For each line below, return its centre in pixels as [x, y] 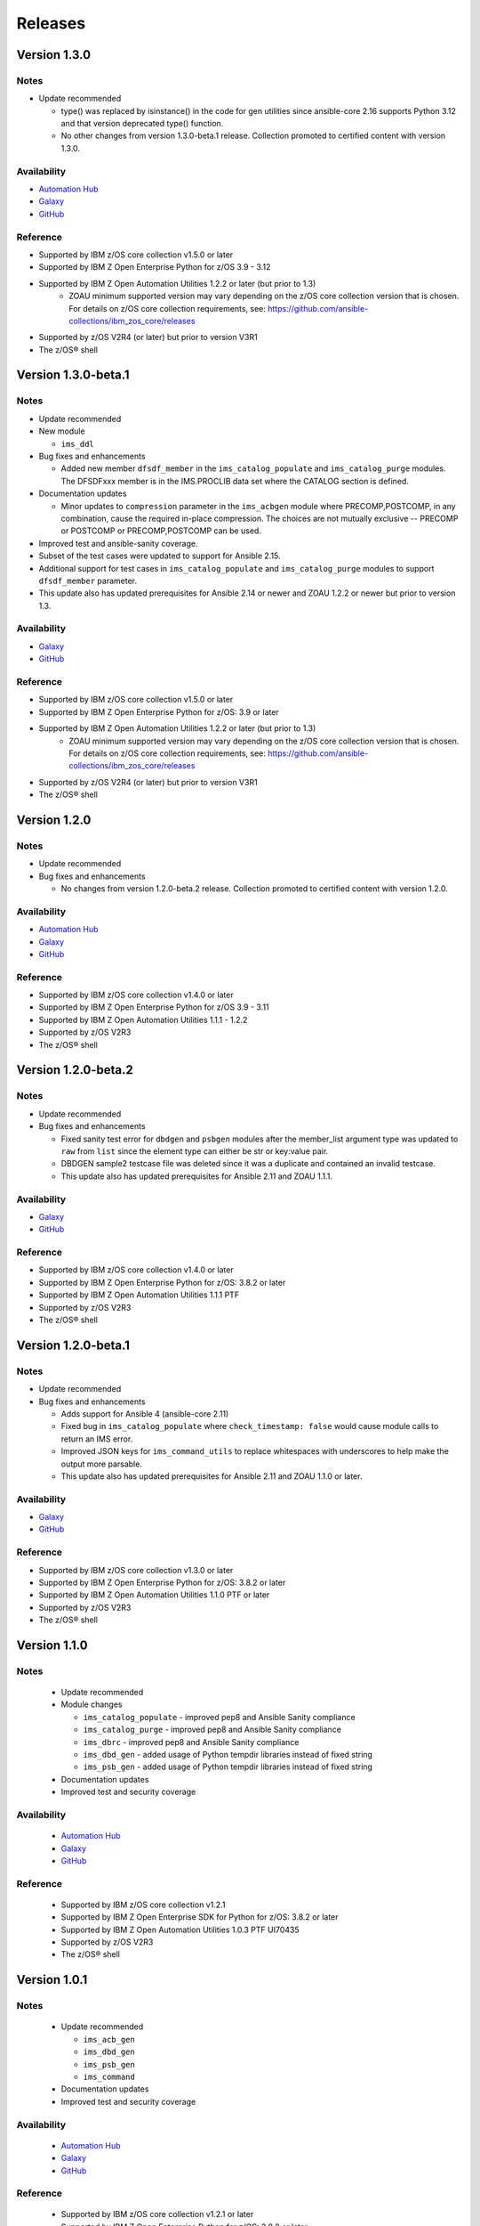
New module [62, 431]
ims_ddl [78, 444]
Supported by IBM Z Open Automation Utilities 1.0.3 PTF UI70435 [180, 1929]
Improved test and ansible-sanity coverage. [119, 543]
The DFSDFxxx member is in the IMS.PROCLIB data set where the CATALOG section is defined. [235, 481]
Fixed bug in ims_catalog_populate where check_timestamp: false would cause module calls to [250, 1426]
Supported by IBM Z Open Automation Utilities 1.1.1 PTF [139, 1295]
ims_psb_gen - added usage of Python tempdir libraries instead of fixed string [228, 1767]
